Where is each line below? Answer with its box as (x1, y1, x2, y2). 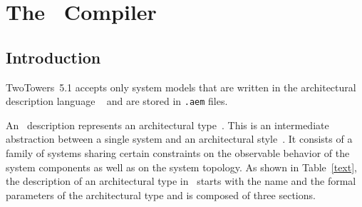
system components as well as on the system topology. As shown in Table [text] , (6, 159, 357, 174)
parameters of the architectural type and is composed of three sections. (6, 187, 316, 202)
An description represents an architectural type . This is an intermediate (6, 117, 329, 132)
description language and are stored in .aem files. (6, 94, 228, 108)
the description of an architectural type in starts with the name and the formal (6, 173, 356, 188)
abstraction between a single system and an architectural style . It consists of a (6, 131, 353, 146)
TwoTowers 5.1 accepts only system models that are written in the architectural (6, 79, 356, 94)
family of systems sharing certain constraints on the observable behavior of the (6, 146, 350, 161)
